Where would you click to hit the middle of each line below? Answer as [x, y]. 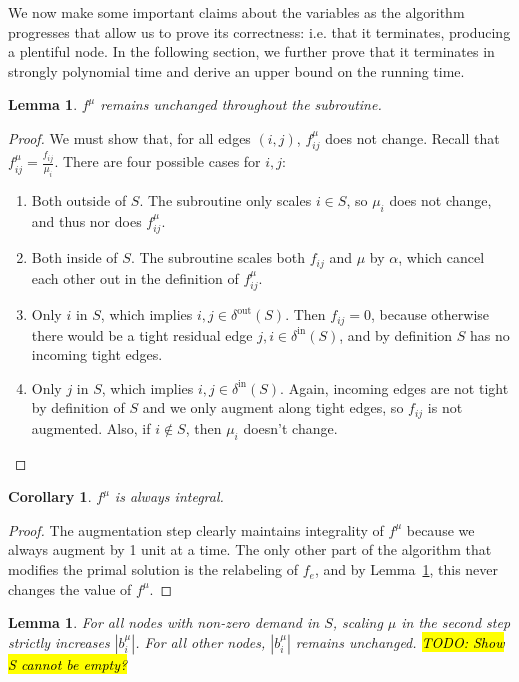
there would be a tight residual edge [142, 334]
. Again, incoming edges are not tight [394, 387]
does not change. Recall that [412, 137]
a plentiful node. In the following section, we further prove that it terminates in [251, 51]
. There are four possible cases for [157, 161]
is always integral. [169, 496]
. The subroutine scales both [217, 257]
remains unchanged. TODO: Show [400, 641]
